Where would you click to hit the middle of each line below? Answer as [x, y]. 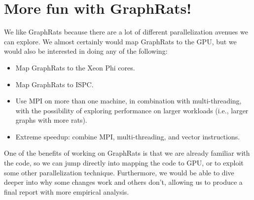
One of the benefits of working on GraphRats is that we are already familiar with [127, 153]
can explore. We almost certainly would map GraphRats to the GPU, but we [120, 41]
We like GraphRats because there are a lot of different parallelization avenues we [126, 32]
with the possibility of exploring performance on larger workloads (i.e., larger [132, 110]
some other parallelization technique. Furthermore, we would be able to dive [119, 172]
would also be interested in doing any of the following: [86, 51]
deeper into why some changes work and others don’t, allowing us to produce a [123, 182]
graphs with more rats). [51, 120]
